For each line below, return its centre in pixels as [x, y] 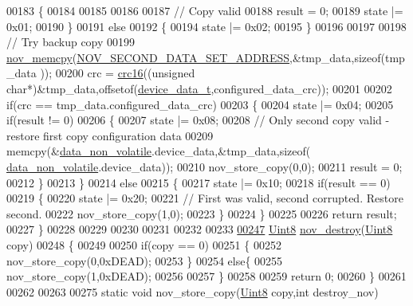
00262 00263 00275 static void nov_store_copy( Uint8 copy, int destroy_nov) [193, 291]
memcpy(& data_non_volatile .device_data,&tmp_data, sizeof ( [159, 151]
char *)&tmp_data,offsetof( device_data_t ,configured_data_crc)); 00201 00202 [199, 88]
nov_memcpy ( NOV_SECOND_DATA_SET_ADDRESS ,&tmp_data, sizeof [194, 57]
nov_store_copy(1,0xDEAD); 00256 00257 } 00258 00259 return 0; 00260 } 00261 [206, 276]
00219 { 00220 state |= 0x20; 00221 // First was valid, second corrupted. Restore [205, 198]
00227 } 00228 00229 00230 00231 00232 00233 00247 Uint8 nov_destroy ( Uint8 [200, 229]
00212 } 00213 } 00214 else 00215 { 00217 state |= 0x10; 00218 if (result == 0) [199, 182]
